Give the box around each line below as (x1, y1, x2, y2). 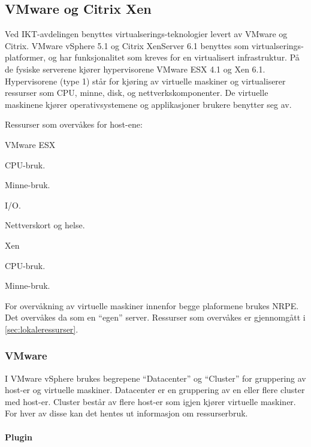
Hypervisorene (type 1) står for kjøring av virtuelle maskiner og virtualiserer (5, 74, 286, 87)
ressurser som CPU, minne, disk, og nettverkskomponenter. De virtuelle (5, 86, 268, 99)
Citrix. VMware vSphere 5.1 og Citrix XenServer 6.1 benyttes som (5, 39, 249, 52)
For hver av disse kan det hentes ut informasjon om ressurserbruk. (5, 407, 248, 419)
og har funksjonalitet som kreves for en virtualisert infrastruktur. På (48, 51, 300, 64)
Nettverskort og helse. (5, 219, 85, 231)
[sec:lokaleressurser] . (5, 322, 78, 335)
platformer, (5, 51, 46, 64)
